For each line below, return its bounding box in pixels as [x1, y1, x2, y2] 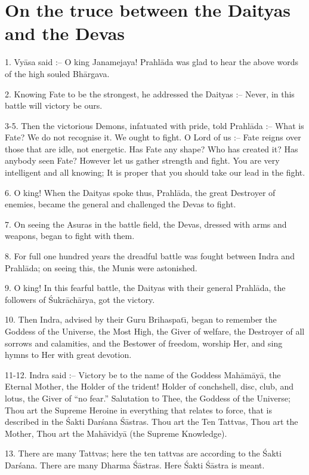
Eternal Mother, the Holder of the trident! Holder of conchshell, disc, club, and [5, 380, 293, 393]
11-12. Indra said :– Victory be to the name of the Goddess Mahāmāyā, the [5, 368, 281, 381]
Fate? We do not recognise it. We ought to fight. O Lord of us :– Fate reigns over [5, 131, 301, 143]
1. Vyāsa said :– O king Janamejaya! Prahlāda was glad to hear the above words [5, 56, 298, 68]
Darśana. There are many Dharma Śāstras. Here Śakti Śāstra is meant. [5, 458, 265, 471]
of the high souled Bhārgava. [5, 67, 110, 79]
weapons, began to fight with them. [5, 229, 135, 242]
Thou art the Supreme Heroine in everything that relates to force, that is [5, 403, 272, 416]
